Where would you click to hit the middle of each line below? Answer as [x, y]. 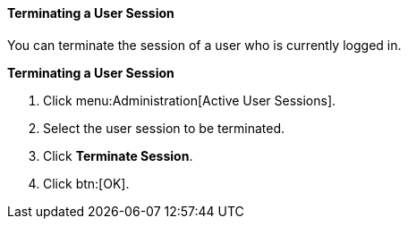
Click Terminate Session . [118, 155]
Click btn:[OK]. [86, 183]
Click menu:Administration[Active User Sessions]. [190, 100]
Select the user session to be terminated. [164, 128]
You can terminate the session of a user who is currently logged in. [204, 45]
